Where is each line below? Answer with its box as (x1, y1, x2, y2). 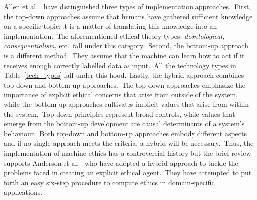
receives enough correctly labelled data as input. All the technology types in (4, 60, 236, 70)
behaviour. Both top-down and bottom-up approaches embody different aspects (4, 128, 247, 138)
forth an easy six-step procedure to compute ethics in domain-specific (4, 177, 215, 187)
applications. (4, 187, 43, 197)
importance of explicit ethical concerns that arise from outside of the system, (4, 89, 238, 100)
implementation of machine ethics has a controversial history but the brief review (4, 147, 251, 158)
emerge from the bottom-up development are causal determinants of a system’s (4, 118, 245, 129)
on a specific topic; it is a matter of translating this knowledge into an (4, 21, 217, 31)
